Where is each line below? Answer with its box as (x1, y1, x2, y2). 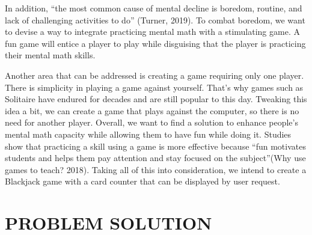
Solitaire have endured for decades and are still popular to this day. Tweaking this (5, 93, 307, 105)
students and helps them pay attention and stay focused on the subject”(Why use (5, 151, 306, 164)
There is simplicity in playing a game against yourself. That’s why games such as (5, 81, 304, 93)
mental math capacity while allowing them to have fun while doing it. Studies (5, 127, 292, 140)
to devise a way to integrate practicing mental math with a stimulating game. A (5, 25, 300, 38)
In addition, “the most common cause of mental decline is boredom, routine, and (5, 2, 302, 14)
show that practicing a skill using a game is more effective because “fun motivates (5, 139, 306, 152)
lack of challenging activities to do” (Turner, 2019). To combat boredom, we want (5, 13, 305, 26)
